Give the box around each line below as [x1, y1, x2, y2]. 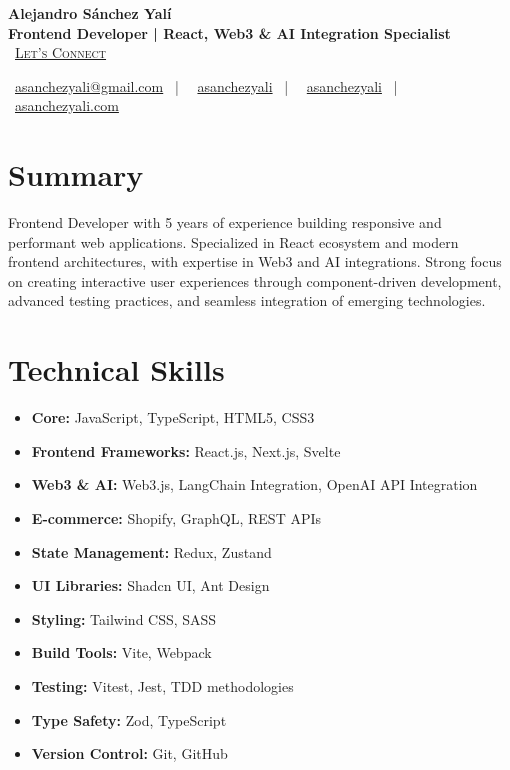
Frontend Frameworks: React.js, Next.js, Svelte [31, 440, 341, 461]
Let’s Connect [15, 42, 107, 63]
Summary [8, 154, 144, 195]
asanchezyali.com [15, 95, 119, 116]
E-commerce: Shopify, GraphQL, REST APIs [31, 507, 322, 528]
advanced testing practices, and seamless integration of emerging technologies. [8, 290, 486, 311]
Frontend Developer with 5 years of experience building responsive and [8, 212, 442, 233]
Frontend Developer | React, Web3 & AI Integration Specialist [8, 22, 451, 43]
